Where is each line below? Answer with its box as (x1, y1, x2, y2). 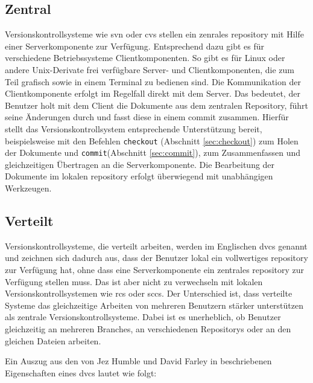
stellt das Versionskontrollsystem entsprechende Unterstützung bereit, (5, 122, 262, 135)
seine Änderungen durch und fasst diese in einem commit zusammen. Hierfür (5, 111, 289, 123)
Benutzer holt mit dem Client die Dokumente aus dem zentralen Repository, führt (5, 98, 308, 111)
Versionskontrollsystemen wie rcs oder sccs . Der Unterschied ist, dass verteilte (5, 287, 292, 300)
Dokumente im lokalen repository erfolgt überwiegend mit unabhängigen (5, 170, 273, 182)
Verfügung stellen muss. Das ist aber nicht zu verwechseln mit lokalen (5, 275, 263, 288)
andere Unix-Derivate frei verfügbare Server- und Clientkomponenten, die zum (5, 63, 294, 76)
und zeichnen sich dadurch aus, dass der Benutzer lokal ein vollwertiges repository (5, 251, 308, 264)
